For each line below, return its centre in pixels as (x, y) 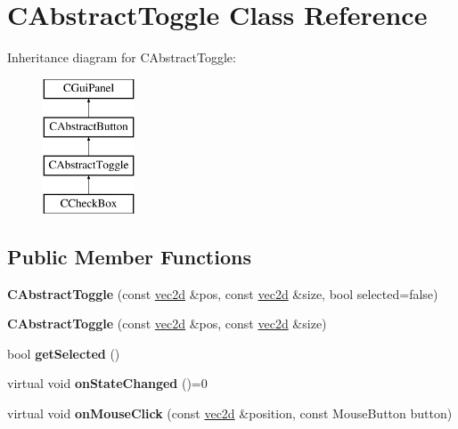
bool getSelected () (64, 353)
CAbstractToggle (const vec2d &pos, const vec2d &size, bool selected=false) (223, 293)
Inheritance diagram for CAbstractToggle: (122, 57)
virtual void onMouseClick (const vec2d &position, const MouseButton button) (230, 413)
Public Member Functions (129, 256)
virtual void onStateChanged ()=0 (107, 383)
